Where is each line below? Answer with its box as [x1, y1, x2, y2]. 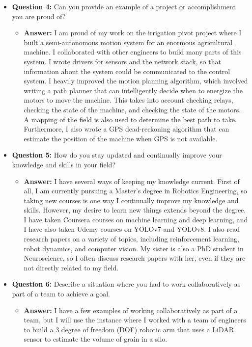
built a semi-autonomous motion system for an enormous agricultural [24, 37, 233, 47]
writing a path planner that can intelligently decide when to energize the [24, 85, 243, 95]
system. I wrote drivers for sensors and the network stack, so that [24, 56, 221, 66]
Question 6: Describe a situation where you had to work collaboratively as [12, 279, 241, 289]
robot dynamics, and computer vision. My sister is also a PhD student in [24, 243, 244, 253]
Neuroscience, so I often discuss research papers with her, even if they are [24, 253, 246, 263]
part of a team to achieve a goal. [12, 289, 110, 299]
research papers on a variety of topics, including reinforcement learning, [24, 234, 240, 244]
